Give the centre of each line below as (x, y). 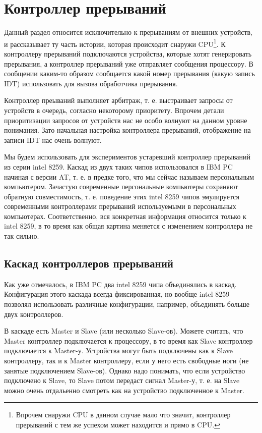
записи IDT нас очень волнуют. (53, 140)
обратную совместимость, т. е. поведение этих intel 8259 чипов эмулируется (122, 196)
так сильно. (22, 236)
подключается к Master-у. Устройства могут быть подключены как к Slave (119, 350)
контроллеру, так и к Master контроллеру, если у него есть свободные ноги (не (126, 361)
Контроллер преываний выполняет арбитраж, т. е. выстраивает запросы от (118, 100)
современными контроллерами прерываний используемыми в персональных (120, 206)
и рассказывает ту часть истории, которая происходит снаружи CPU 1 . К (115, 43)
